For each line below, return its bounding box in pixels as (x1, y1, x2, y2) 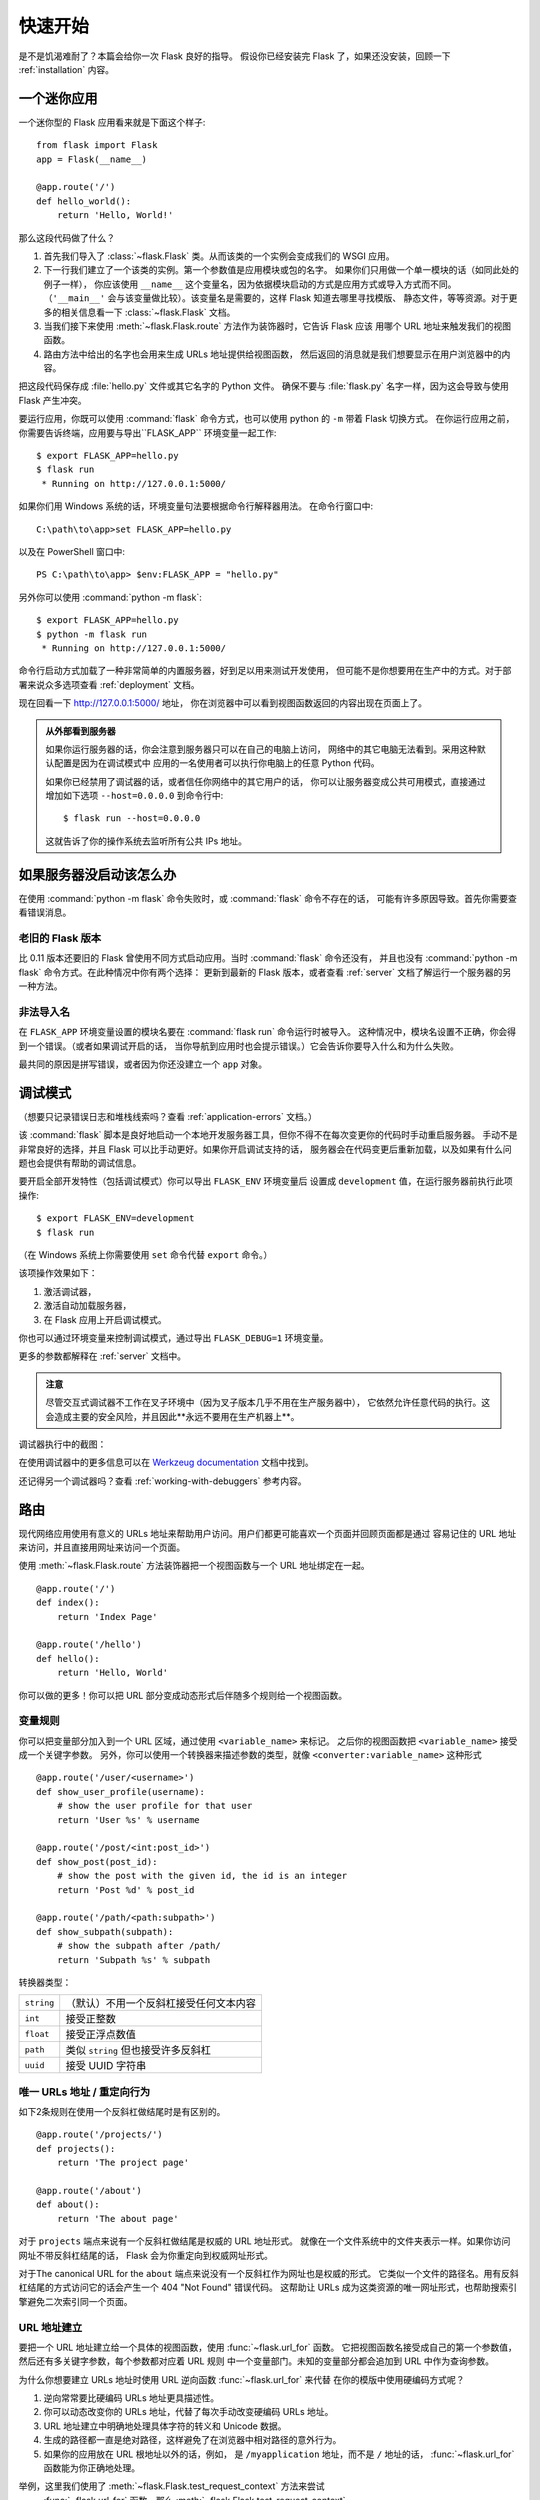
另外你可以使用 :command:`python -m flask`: (18, 591, 202, 603)
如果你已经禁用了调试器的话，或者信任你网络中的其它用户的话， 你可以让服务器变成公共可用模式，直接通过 (45, 775, 486, 787)
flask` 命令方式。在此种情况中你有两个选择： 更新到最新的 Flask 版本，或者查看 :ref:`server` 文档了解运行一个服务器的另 (18, 966, 512, 978)
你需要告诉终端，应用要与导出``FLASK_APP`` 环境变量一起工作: (18, 426, 277, 439)
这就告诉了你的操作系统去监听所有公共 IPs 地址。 (45, 835, 247, 847)
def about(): (36, 2199, 100, 2210)
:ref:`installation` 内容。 (18, 63, 115, 75)
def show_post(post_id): (36, 1856, 158, 1867)
